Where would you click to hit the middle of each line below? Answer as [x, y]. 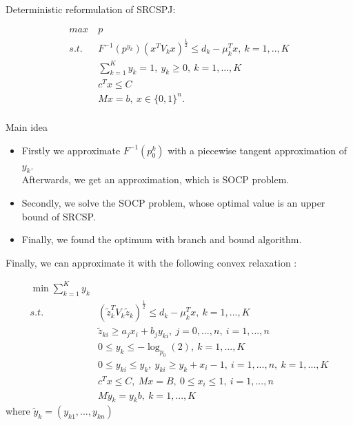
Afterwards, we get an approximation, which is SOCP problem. [155, 179]
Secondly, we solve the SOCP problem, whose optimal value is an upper [173, 203]
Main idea [27, 127]
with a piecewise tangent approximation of [258, 150]
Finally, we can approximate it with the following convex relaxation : [151, 262]
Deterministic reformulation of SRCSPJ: [91, 9]
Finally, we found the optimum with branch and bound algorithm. [162, 239]
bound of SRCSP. [59, 216]
